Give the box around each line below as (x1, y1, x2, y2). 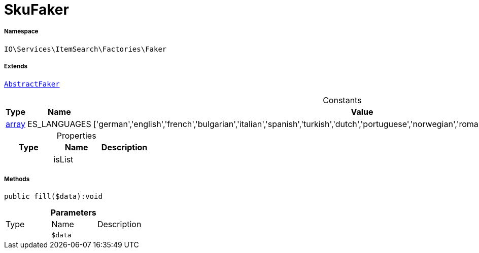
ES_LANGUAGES (27, 118, 91, 129)
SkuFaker (4, 1, 69, 18)
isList (53, 154, 74, 164)
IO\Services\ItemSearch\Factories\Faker (4, 45, 167, 53)
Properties (56, 130, 96, 141)
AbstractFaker (4, 79, 60, 88)
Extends (4, 63, 28, 70)
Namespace (4, 28, 39, 35)
